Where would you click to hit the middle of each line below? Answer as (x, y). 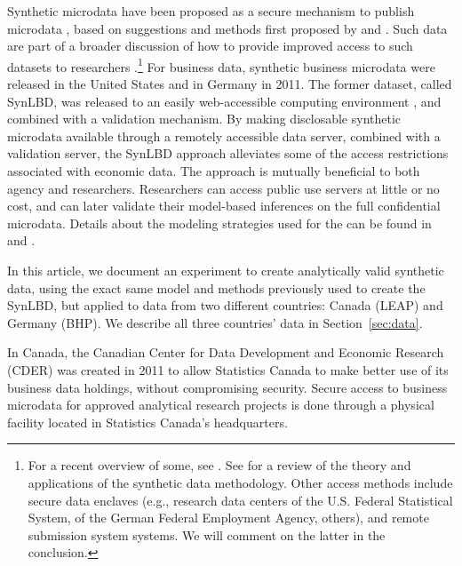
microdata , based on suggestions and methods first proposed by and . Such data (227, 28)
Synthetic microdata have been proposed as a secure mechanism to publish (211, 11)
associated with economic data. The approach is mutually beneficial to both (214, 171)
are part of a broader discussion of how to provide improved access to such (210, 46)
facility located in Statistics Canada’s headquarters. (147, 422)
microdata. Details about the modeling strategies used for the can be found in (219, 223)
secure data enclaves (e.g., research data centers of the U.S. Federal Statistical (240, 500)
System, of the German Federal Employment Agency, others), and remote (228, 518)
